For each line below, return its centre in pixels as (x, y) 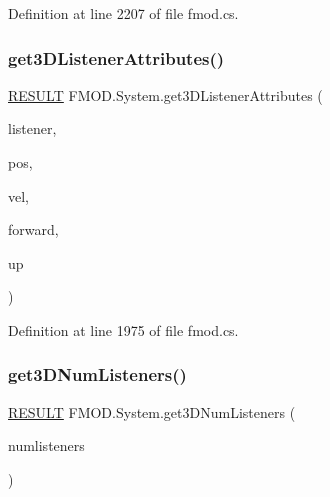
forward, (33, 229)
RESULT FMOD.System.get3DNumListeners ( (152, 411)
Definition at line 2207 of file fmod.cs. (123, 13)
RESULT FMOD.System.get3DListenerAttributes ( (165, 94)
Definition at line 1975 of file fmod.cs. (123, 329)
